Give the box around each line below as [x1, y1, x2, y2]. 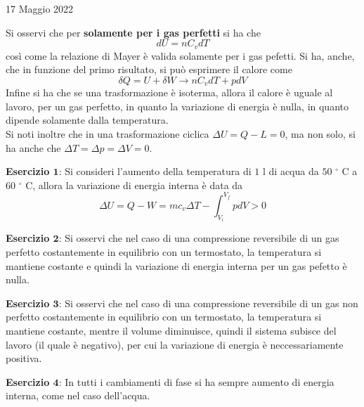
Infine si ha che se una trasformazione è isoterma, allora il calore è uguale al [6, 85, 333, 100]
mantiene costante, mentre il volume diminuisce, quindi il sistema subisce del [6, 323, 337, 337]
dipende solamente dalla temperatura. [6, 112, 169, 127]
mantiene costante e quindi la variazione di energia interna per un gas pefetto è [6, 258, 347, 273]
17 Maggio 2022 [6, 1, 74, 15]
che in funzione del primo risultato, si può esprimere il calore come [6, 62, 292, 77]
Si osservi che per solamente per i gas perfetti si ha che [6, 25, 261, 39]
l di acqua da [262, 164, 319, 179]
